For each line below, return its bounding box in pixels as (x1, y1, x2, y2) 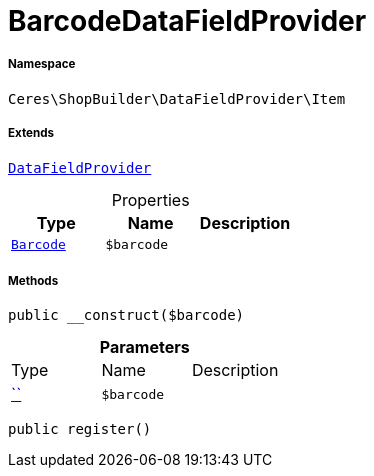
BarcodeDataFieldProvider (8, 4, 367, 38)
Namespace (8, 57, 76, 72)
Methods (8, 273, 59, 288)
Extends (8, 126, 55, 141)
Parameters (99, 337, 190, 358)
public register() (8, 421, 152, 438)
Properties (111, 189, 190, 210)
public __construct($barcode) (8, 307, 245, 324)
